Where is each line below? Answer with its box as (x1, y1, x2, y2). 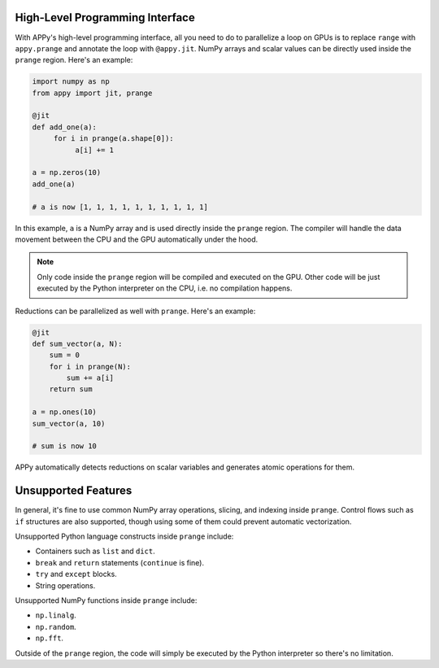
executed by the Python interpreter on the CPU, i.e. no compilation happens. (37, 283, 293, 293)
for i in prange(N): (49, 362, 132, 371)
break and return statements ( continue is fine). (35, 557, 205, 567)
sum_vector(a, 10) (32, 419, 106, 428)
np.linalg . (35, 610, 76, 620)
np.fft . (35, 633, 64, 643)
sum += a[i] (66, 373, 114, 382)
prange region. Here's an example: (15, 55, 133, 65)
